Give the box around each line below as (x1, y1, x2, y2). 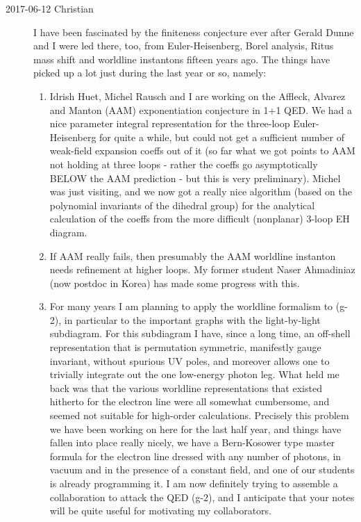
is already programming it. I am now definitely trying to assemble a (49, 476, 338, 490)
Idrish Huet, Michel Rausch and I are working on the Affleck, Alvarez (49, 88, 346, 103)
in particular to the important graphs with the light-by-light (64, 312, 321, 327)
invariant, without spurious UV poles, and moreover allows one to (49, 353, 330, 368)
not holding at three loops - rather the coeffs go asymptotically (49, 156, 318, 171)
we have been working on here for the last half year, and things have (49, 421, 342, 436)
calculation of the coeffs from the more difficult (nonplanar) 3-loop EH (49, 211, 350, 226)
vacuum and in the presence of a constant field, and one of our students (49, 462, 355, 477)
